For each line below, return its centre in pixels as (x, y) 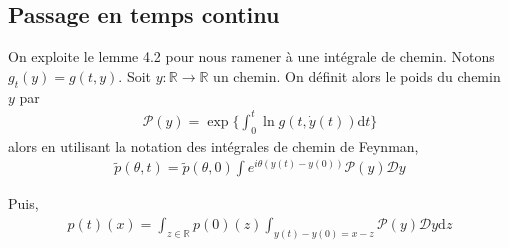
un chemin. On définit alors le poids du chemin (357, 75)
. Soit (135, 75)
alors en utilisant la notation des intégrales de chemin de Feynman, (213, 145)
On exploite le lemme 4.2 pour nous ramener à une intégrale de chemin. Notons (251, 56)
